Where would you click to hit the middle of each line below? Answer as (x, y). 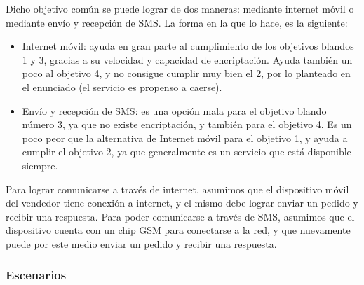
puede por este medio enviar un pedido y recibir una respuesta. (141, 243)
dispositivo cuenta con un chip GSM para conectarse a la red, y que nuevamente (178, 230)
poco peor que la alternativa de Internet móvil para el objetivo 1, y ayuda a (185, 138)
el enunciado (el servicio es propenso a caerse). (122, 86)
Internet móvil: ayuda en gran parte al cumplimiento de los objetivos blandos (188, 46)
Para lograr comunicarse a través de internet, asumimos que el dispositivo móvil (177, 189)
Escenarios (36, 275)
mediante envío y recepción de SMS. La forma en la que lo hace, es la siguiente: (177, 22)
